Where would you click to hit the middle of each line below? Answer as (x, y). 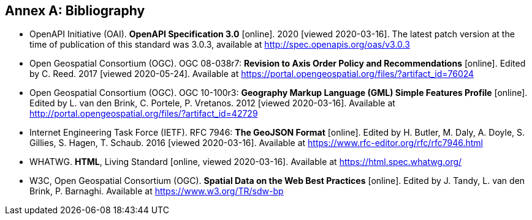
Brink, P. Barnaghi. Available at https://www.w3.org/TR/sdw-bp (157, 191)
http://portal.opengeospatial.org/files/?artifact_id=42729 (144, 114)
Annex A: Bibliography (75, 11)
